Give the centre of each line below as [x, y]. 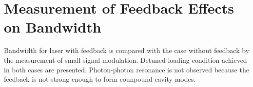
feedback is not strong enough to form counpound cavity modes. [100, 79]
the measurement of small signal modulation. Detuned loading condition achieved [126, 60]
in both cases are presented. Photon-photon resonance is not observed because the [126, 69]
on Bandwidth [53, 27]
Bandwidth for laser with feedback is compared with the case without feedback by [126, 50]
